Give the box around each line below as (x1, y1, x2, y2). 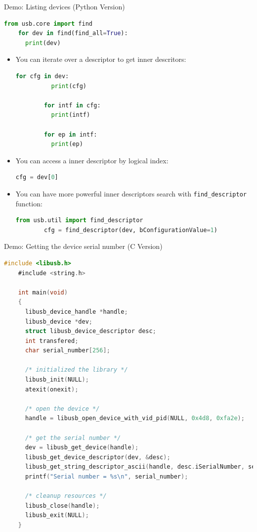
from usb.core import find (4, 20, 92, 27)
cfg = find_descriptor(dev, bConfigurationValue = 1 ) (44, 226, 217, 234)
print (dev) (25, 39, 61, 47)
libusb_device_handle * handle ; (25, 308, 128, 315)
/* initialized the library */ (25, 366, 128, 374)
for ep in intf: (44, 131, 97, 138)
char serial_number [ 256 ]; (25, 347, 110, 354)
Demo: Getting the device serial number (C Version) (4, 241, 163, 251)
